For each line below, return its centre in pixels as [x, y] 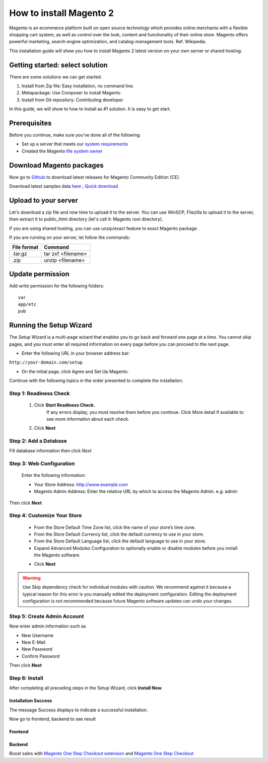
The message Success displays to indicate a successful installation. [79, 710]
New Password [37, 649]
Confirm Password [40, 656]
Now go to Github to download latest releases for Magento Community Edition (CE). [95, 177]
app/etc [27, 304]
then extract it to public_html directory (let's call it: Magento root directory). [86, 219]
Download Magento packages [56, 165]
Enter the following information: [54, 475]
